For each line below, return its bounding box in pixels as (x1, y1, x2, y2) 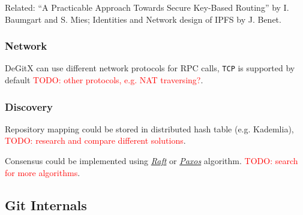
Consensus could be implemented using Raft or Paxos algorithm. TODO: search (5, 155, 298, 167)
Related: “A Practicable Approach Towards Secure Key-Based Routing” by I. (5, 1, 289, 13)
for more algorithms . (5, 166, 80, 178)
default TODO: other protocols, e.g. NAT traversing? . (5, 74, 203, 86)
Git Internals (5, 195, 87, 214)
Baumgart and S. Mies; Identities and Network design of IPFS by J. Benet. (5, 13, 281, 25)
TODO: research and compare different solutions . (5, 134, 186, 147)
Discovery (5, 99, 53, 114)
